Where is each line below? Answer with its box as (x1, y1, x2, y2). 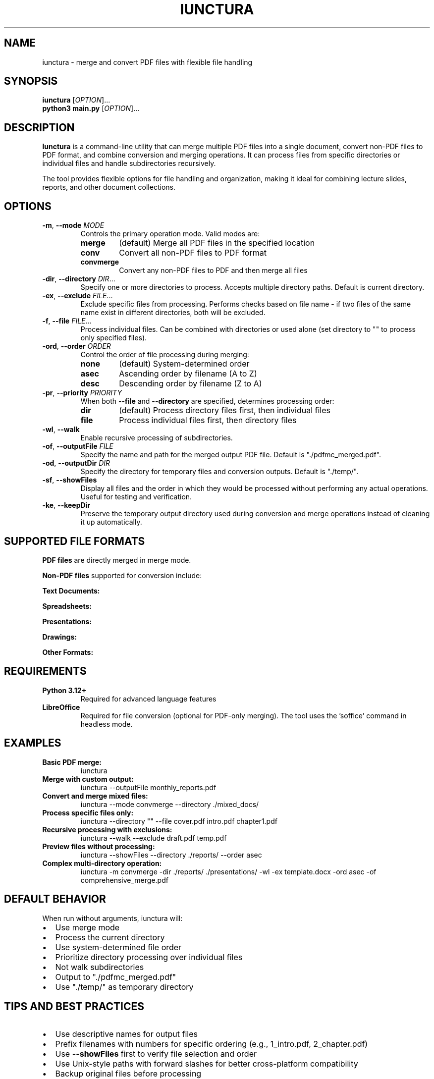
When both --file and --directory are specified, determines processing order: (80, 397, 334, 406)
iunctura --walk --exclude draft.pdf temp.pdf (80, 833, 227, 842)
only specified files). (80, 333, 147, 342)
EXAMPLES (4, 737, 61, 750)
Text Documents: (42, 586, 100, 595)
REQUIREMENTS (4, 665, 87, 678)
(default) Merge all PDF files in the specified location (119, 238, 315, 248)
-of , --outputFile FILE (42, 442, 113, 451)
